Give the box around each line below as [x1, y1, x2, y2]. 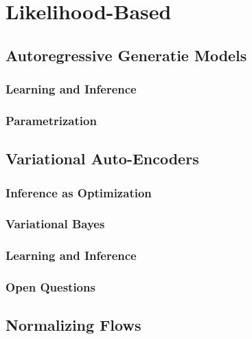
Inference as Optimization [5, 184, 152, 201]
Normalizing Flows [5, 314, 141, 336]
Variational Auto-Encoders [5, 148, 199, 169]
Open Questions [5, 278, 95, 296]
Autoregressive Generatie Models [5, 44, 247, 65]
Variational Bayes [5, 215, 105, 232]
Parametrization [5, 111, 97, 129]
